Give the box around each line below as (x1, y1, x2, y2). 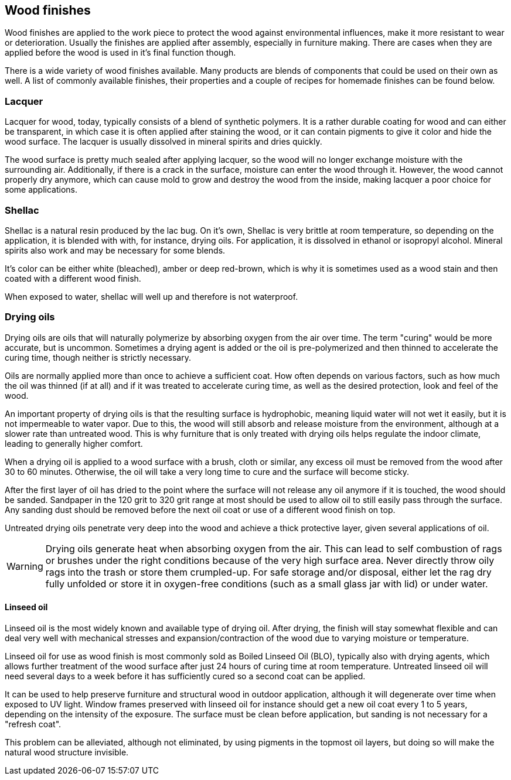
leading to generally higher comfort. (5, 438, 143, 449)
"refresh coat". (5, 719, 62, 729)
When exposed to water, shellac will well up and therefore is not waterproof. (5, 291, 298, 302)
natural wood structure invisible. (5, 747, 129, 757)
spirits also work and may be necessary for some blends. (5, 245, 226, 255)
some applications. (5, 184, 77, 195)
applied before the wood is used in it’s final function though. (5, 47, 236, 58)
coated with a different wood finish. (5, 273, 141, 283)
